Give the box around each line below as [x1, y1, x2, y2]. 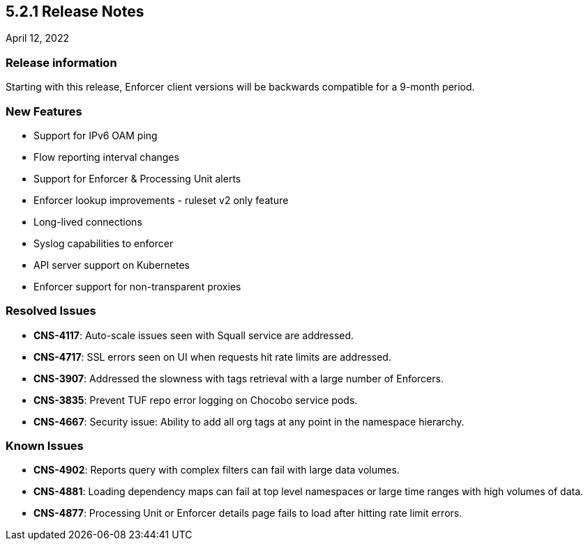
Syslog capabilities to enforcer [33, 237, 174, 249]
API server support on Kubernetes [33, 258, 190, 271]
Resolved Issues [6, 304, 96, 318]
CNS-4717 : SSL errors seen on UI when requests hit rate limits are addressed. [33, 350, 391, 363]
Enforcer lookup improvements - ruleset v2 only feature [33, 194, 289, 206]
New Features [6, 104, 82, 118]
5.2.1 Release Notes [6, 3, 144, 20]
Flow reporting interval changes [33, 150, 179, 163]
